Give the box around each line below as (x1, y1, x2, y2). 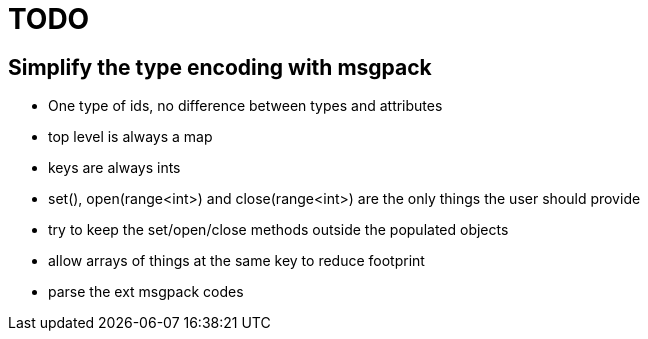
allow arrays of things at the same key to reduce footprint (48, 252, 425, 270)
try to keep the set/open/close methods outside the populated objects (48, 221, 509, 239)
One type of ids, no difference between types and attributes (48, 97, 443, 115)
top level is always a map (48, 128, 213, 146)
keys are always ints (48, 159, 181, 177)
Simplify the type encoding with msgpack (8, 54, 432, 80)
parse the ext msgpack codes (48, 283, 244, 301)
